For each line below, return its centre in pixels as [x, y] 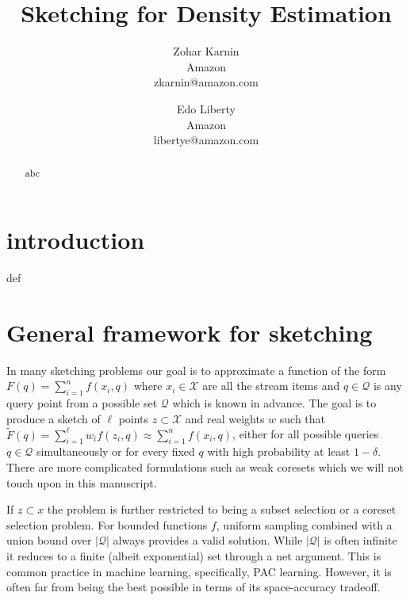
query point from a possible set [82, 403]
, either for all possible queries [306, 434]
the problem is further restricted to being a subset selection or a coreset [222, 509]
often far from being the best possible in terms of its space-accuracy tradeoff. [194, 587]
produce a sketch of [54, 418]
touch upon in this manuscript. [82, 482]
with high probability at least [279, 451]
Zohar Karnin [206, 51]
